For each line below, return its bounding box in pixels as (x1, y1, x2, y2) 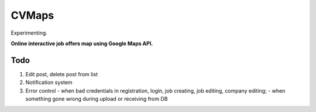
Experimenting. (11, 29, 48, 36)
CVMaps (11, 9, 54, 22)
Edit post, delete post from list (25, 70, 98, 77)
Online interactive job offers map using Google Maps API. (11, 40, 153, 47)
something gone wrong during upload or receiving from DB (25, 96, 168, 103)
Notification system (25, 79, 73, 86)
